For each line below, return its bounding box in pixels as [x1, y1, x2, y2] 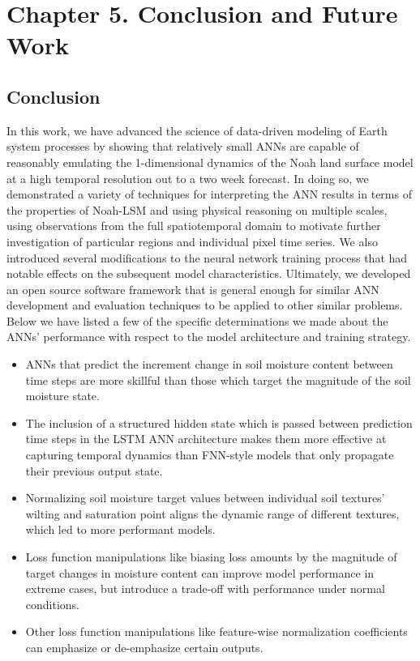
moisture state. [25, 387, 100, 404]
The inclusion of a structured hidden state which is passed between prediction [25, 414, 413, 431]
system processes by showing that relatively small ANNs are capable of [6, 138, 359, 155]
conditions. [25, 595, 80, 612]
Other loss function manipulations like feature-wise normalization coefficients [25, 623, 408, 640]
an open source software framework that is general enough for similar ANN [6, 280, 379, 297]
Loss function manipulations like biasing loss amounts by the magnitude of [25, 548, 397, 565]
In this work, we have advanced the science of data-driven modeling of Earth [6, 122, 388, 139]
